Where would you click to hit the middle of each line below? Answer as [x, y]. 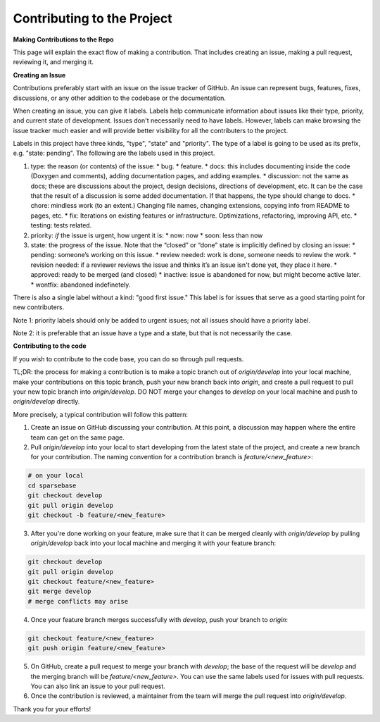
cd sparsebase [52, 485]
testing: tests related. [61, 225]
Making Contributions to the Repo [63, 39]
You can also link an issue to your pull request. [98, 686]
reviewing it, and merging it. [53, 62]
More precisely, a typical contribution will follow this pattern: [101, 414]
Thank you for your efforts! [52, 709]
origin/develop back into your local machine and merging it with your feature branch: [153, 543]
